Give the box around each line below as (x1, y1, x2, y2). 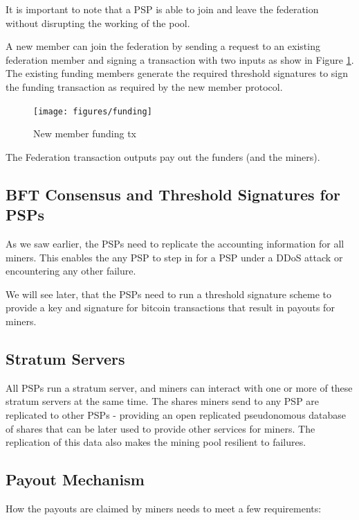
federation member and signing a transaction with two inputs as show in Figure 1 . (6, 52, 354, 67)
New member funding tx (33, 126, 136, 141)
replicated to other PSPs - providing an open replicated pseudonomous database (6, 407, 347, 422)
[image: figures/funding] (33, 106, 152, 116)
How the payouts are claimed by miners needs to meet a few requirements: (6, 501, 322, 515)
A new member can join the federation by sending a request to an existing (6, 39, 320, 53)
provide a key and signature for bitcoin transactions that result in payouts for (6, 300, 335, 315)
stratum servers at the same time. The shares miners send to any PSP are (6, 394, 320, 408)
